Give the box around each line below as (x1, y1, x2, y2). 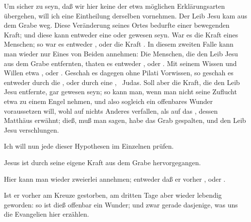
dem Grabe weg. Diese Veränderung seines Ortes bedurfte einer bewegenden (4, 20, 230, 30)
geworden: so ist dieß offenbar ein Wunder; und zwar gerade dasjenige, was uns (4, 199, 238, 209)
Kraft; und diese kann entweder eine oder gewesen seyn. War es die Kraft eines (4, 29, 238, 39)
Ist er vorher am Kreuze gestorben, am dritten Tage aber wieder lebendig (4, 190, 222, 200)
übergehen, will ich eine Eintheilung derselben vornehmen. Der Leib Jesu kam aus (4, 10, 248, 20)
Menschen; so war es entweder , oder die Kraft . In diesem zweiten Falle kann (4, 39, 234, 49)
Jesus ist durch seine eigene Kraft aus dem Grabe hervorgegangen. (4, 157, 201, 167)
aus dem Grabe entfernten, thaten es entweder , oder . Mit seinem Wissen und (4, 58, 237, 68)
